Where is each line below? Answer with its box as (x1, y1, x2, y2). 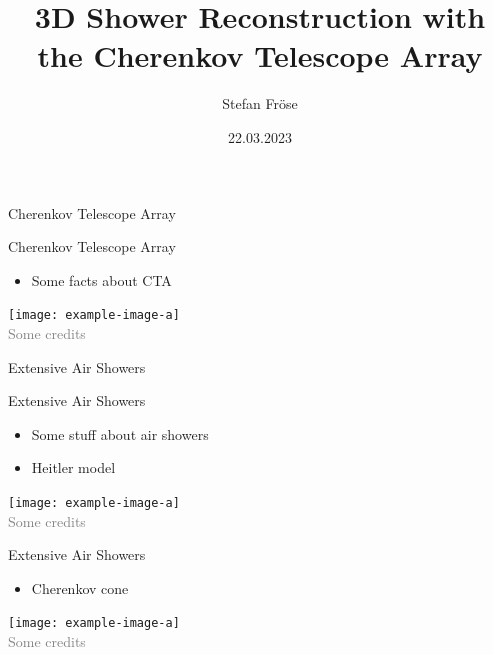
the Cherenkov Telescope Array (37, 35, 483, 76)
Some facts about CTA (31, 269, 172, 290)
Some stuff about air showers (31, 423, 209, 444)
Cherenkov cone (31, 577, 129, 598)
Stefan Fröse (222, 93, 298, 114)
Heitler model (31, 457, 116, 478)
